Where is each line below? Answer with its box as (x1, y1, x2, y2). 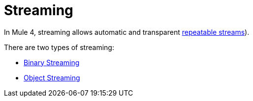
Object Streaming (24, 73, 80, 82)
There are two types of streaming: (4, 43, 114, 51)
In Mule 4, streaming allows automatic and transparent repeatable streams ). (4, 27, 250, 36)
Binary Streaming (24, 58, 80, 67)
